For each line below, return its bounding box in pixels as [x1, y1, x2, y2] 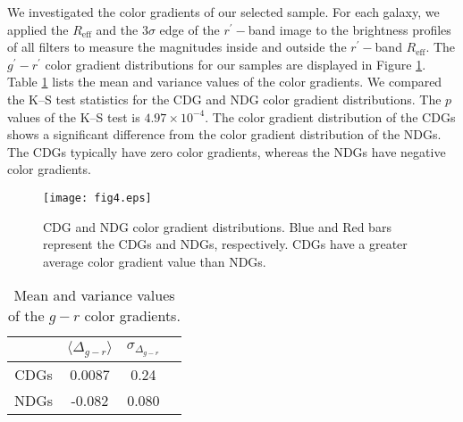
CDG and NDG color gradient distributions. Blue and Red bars [43, 217, 391, 236]
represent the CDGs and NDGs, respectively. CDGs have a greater [43, 235, 408, 253]
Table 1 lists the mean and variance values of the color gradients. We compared [7, 72, 442, 91]
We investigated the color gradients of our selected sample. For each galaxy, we [7, 3, 440, 21]
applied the [7, 20, 69, 38]
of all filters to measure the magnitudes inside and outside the [7, 37, 347, 56]
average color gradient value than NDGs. [43, 252, 266, 270]
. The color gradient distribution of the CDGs [205, 107, 456, 126]
